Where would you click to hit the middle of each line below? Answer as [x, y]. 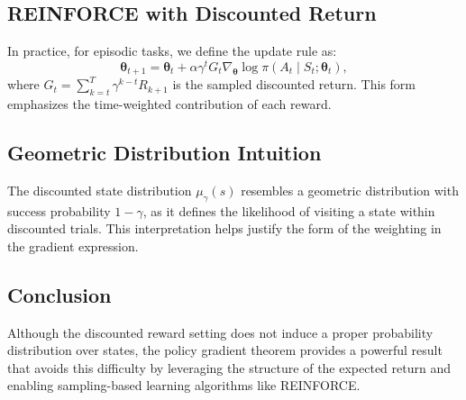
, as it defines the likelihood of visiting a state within [289, 210]
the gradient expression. [73, 245]
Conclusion [59, 294]
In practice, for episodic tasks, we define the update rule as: [172, 51]
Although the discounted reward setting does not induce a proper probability [220, 332]
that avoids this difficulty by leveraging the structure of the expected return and [229, 367]
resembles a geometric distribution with [350, 190]
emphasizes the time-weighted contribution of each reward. [169, 104]
